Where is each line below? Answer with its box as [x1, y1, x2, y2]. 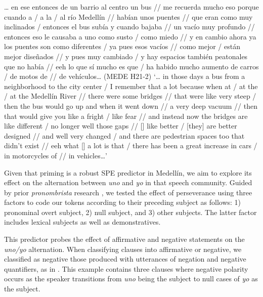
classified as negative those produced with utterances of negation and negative [4, 253, 246, 264]
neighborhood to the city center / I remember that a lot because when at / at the [4, 80, 258, 91]
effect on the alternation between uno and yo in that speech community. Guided [4, 177, 252, 188]
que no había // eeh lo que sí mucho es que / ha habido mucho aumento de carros [4, 61, 259, 71]
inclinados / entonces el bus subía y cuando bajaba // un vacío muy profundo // [4, 21, 255, 32]
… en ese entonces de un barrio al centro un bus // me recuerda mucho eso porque [4, 2, 259, 12]
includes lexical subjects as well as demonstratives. [4, 217, 161, 227]
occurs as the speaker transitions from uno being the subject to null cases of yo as [4, 273, 258, 284]
